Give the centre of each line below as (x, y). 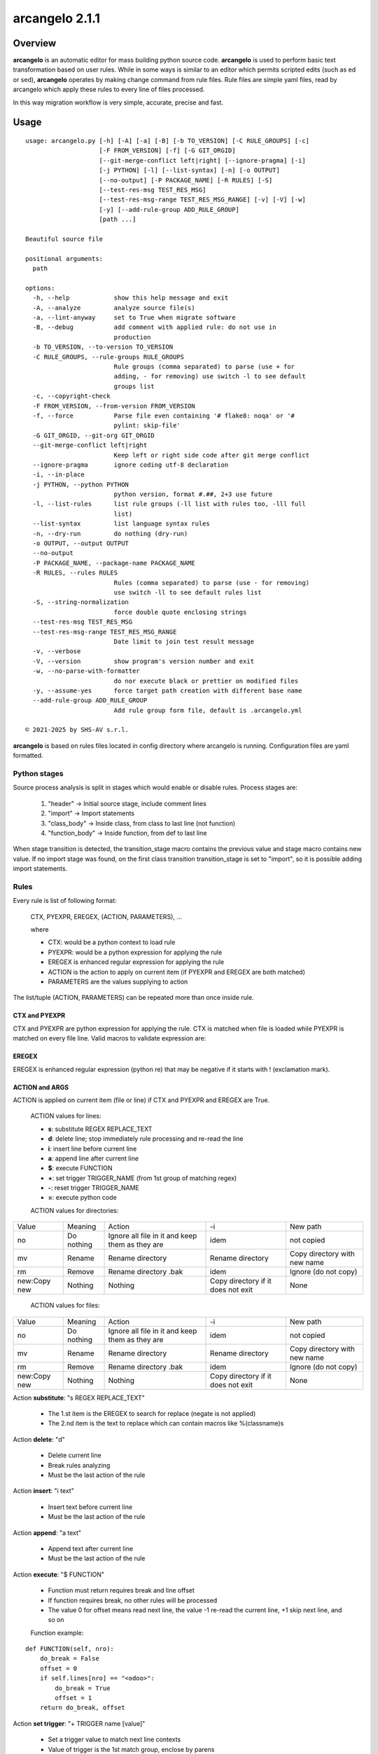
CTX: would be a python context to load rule (112, 942)
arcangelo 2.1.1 (57, 18)
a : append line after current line (93, 1158)
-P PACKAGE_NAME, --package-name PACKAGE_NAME (114, 563)
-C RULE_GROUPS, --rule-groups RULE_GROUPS (108, 357)
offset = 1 (73, 1698)
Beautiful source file (64, 239)
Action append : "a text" (47, 1532)
